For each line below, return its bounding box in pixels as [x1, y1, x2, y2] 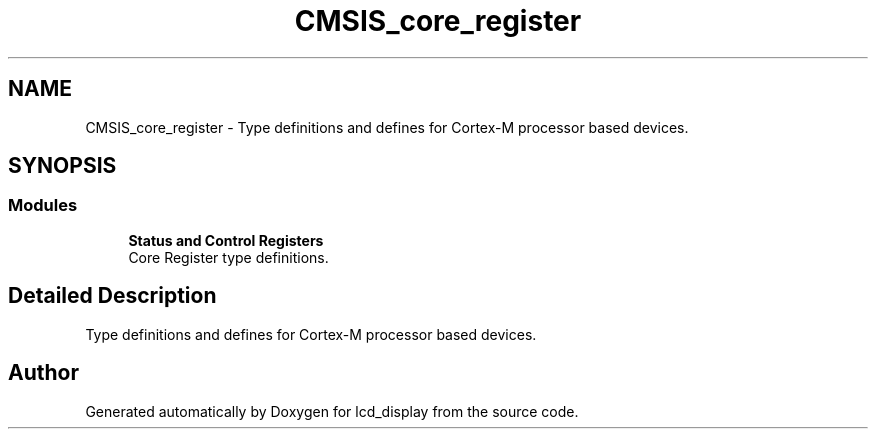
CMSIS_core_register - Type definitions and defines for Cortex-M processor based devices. [85, 118, 689, 136]
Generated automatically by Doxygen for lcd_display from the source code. [85, 402, 579, 420]
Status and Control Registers [128, 231, 324, 249]
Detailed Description [8, 283, 217, 309]
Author [8, 360, 79, 386]
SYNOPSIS [8, 153, 117, 179]
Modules [8, 195, 78, 216]
